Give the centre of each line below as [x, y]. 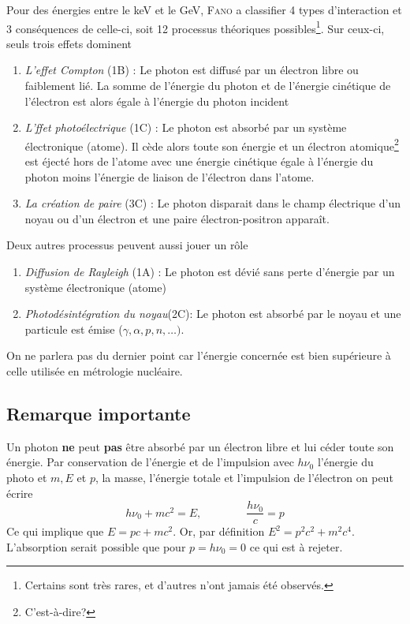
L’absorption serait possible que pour [96, 546]
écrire [20, 493]
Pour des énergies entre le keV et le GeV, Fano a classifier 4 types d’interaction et [204, 9]
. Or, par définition [219, 531]
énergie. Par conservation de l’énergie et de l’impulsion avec [150, 462]
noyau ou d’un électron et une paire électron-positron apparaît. [177, 218]
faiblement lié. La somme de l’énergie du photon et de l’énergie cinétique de [208, 86]
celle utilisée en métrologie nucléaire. [95, 371]
